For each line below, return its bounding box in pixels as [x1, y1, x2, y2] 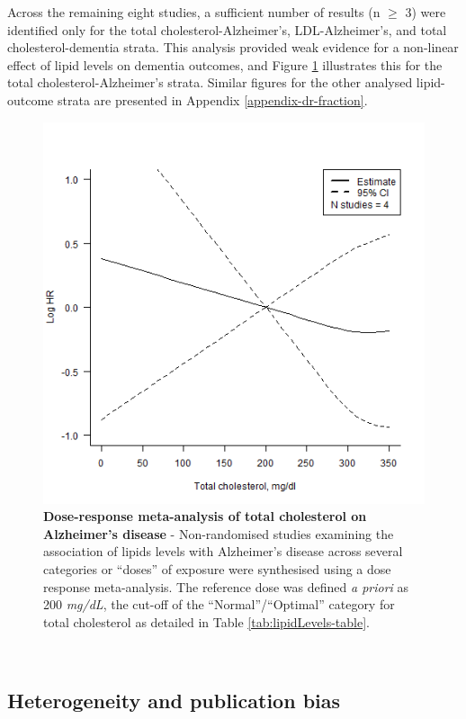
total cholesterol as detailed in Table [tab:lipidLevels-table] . [43, 612, 370, 631]
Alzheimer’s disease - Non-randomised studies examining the [43, 524, 394, 543]
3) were [405, 3, 446, 21]
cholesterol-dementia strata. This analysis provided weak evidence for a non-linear [7, 38, 459, 57]
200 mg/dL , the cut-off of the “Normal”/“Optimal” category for [43, 595, 395, 614]
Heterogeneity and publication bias [7, 687, 341, 715]
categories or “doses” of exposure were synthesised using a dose [43, 559, 391, 578]
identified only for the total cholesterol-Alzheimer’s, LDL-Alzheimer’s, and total [7, 20, 447, 39]
